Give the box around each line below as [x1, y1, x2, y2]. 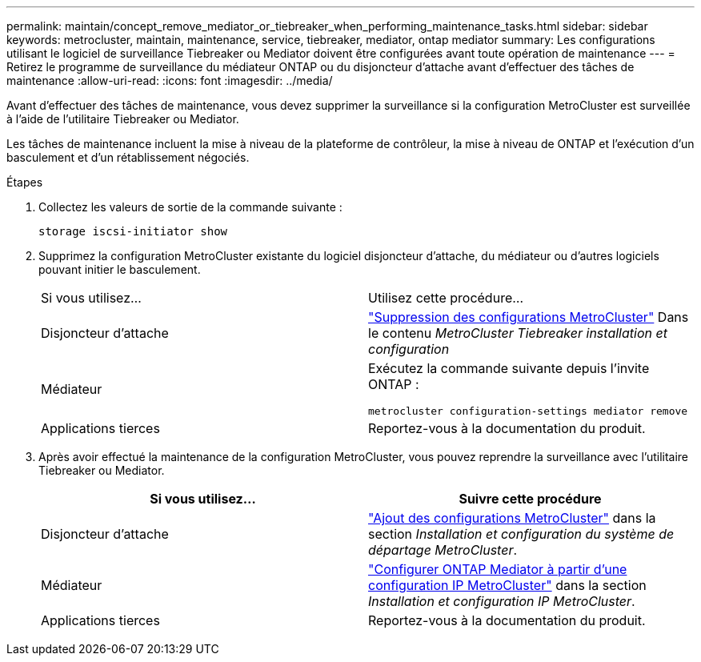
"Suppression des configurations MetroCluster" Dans [368, 309, 689, 325]
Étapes [6, 175, 43, 189]
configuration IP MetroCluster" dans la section [368, 577, 647, 593]
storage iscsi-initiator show [38, 225, 228, 238]
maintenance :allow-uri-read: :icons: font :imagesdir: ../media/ [6, 74, 333, 87]
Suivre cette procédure [459, 491, 602, 507]
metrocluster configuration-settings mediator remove [368, 405, 688, 417]
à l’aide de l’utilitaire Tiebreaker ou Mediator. [6, 112, 239, 126]
